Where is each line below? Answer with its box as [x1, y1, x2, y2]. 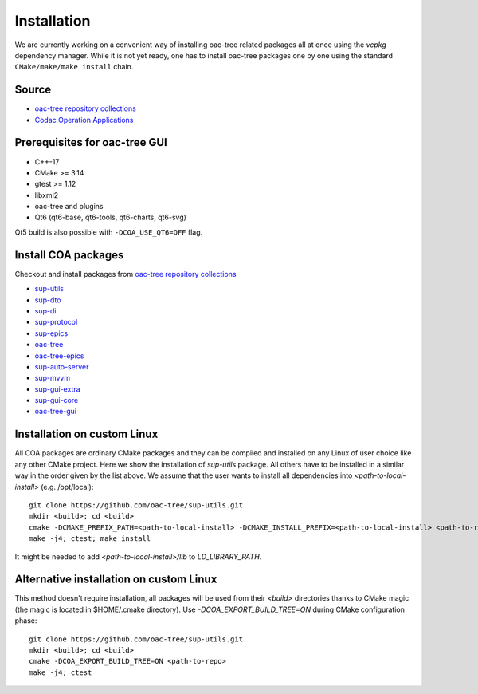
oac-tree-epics [34, 351, 84, 361]
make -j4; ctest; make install [29, 534, 151, 543]
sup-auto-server [34, 361, 89, 371]
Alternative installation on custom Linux [14, 573, 217, 586]
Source [14, 83, 52, 97]
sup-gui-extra [34, 384, 80, 394]
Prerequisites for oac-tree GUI [14, 136, 167, 149]
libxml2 [34, 190, 59, 199]
